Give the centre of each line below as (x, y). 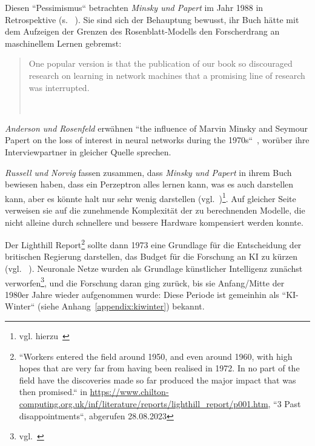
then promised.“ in (53, 392)
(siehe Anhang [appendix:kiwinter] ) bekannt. (121, 306)
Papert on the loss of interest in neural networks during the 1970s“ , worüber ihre (157, 140)
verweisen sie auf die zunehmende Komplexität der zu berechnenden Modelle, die (155, 210)
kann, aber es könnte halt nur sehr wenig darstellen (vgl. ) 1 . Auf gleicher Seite (151, 197)
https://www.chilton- (129, 392)
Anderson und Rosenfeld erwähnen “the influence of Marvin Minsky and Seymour (156, 128)
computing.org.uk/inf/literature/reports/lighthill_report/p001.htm (144, 404)
